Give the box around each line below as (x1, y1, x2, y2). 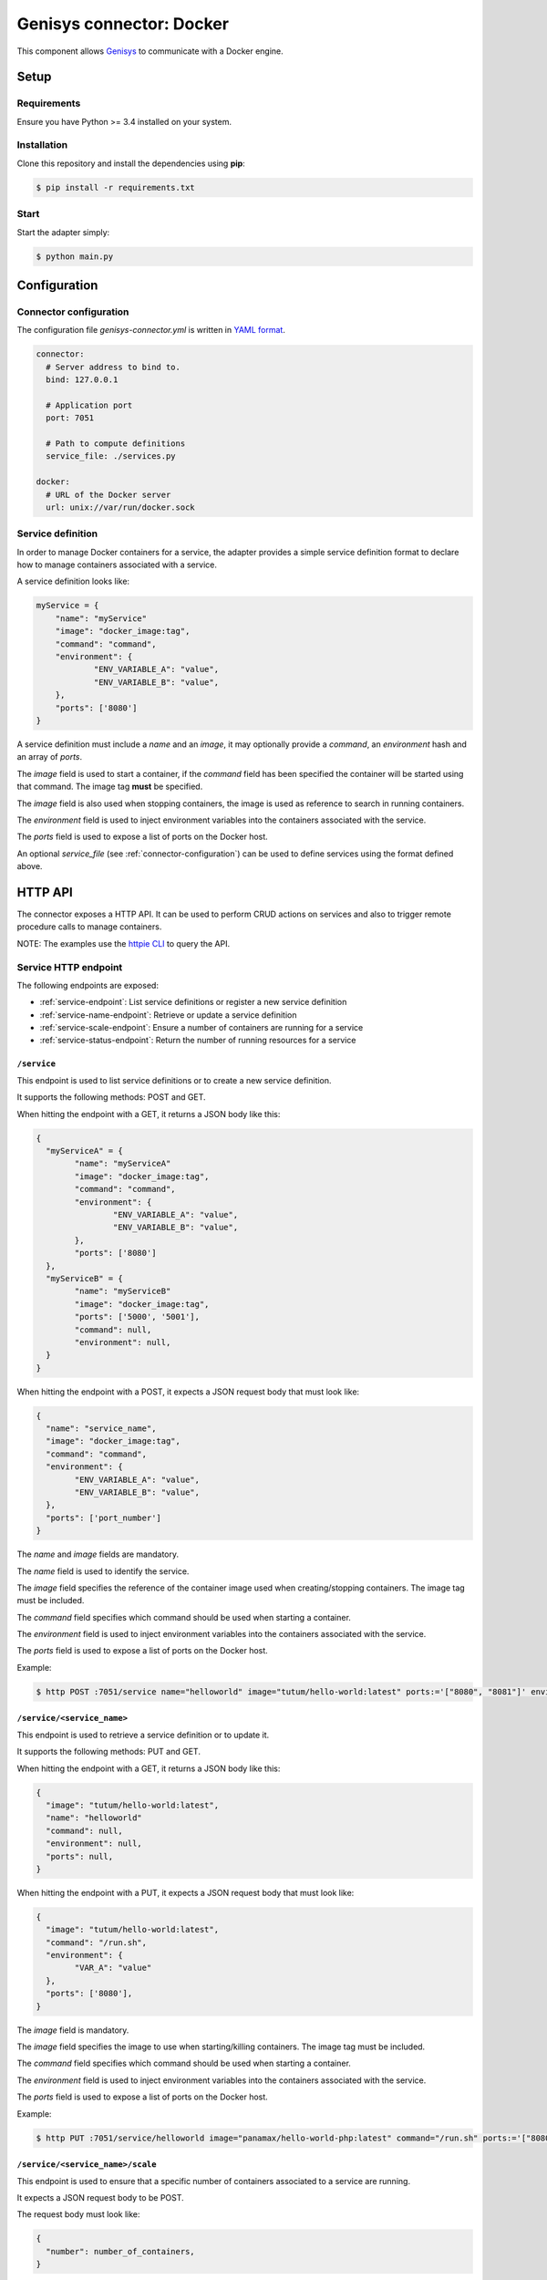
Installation (16, 139, 68, 151)
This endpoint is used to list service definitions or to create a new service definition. (16, 1074, 332, 1085)
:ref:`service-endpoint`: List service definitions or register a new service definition (39, 997, 347, 1008)
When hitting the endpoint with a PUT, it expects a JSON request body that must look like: (16, 1887, 355, 1898)
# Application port (46, 399, 133, 410)
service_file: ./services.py (46, 451, 177, 461)
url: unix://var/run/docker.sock (46, 502, 195, 513)
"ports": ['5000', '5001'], (74, 1311, 201, 1322)
